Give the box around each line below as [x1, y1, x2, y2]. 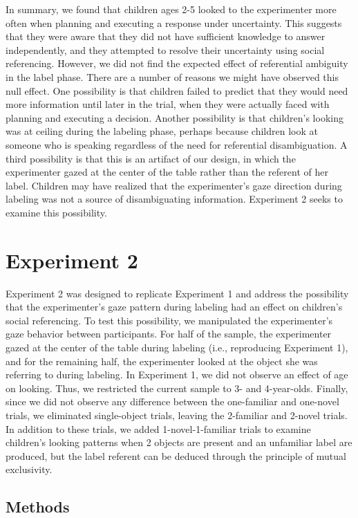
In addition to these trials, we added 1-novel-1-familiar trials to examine [6, 421, 311, 436]
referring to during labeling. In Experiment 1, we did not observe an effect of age [6, 367, 348, 382]
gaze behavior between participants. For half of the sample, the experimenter [6, 326, 332, 341]
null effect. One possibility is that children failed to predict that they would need [6, 83, 348, 98]
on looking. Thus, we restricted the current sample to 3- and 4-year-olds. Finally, [6, 380, 348, 395]
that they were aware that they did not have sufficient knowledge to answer [6, 29, 326, 44]
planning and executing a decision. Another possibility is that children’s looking [6, 110, 343, 124]
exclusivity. [6, 462, 53, 477]
